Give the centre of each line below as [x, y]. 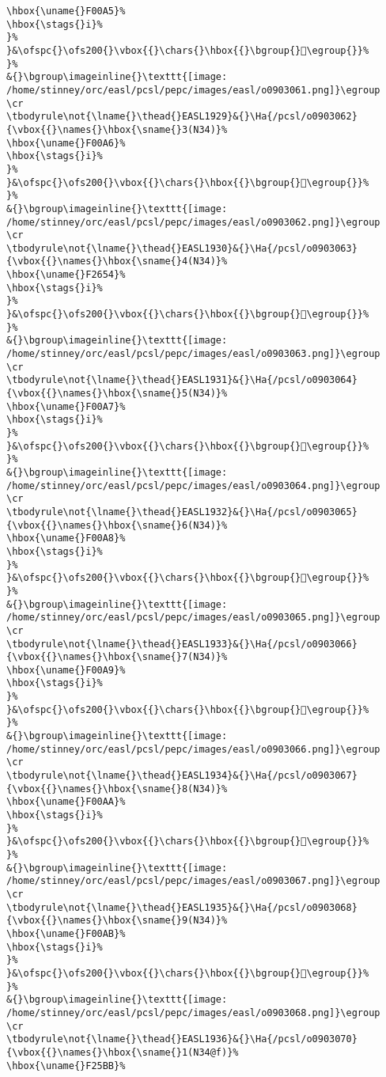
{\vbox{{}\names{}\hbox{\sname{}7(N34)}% [117, 657]
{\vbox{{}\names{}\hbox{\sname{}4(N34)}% [117, 262]
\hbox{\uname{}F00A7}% [66, 406]
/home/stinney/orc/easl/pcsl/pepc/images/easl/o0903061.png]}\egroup [193, 90]
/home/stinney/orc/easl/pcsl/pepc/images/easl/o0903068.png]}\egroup [193, 1013]
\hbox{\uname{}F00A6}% [66, 143]
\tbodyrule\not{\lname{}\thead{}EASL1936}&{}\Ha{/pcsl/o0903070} [182, 1039]
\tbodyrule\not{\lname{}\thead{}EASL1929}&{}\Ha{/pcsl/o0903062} [182, 117]
